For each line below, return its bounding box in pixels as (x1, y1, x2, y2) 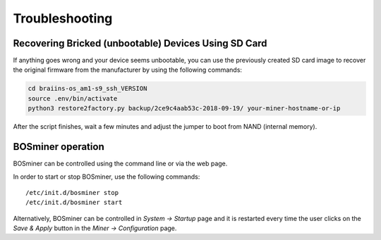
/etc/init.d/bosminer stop (25, 189, 119, 196)
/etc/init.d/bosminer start (25, 198, 123, 207)
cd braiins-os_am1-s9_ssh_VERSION (28, 84, 147, 93)
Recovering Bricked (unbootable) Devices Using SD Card (13, 37, 267, 49)
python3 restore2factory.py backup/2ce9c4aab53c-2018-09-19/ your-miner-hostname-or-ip (28, 104, 341, 113)
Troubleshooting (13, 11, 113, 26)
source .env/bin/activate (28, 94, 118, 102)
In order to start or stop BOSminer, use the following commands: (13, 172, 200, 181)
